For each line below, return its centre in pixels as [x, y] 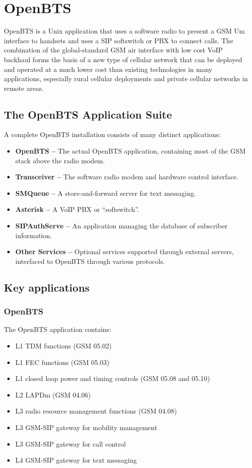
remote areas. [24, 88]
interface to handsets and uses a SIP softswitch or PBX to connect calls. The [119, 40]
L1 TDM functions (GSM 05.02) [63, 346]
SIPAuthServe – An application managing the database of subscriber [121, 226]
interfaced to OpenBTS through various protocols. [90, 261]
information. [34, 235]
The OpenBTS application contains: [58, 329]
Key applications [47, 287]
